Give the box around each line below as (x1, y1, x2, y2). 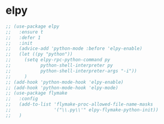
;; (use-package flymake (5, 90, 68, 96)
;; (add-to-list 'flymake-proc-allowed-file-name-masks (5, 101, 153, 108)
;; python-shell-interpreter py (5, 62, 113, 69)
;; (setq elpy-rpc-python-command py (5, 57, 111, 63)
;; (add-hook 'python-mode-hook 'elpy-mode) (5, 84, 119, 90)
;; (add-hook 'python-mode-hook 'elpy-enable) (5, 79, 124, 85)
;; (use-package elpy (5, 23, 60, 29)
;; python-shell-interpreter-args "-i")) (5, 68, 137, 74)
